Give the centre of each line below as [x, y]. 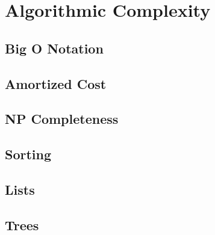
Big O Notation [54, 48]
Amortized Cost [56, 83]
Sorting [28, 154]
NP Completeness [62, 119]
